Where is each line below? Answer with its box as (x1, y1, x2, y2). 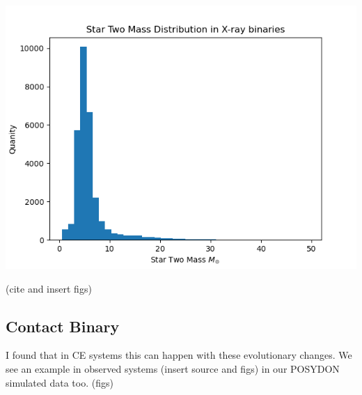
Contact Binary (6, 315, 120, 336)
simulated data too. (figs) (6, 375, 113, 389)
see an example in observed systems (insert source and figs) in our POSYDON (6, 361, 340, 375)
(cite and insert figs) (6, 281, 92, 295)
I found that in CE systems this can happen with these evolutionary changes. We (6, 348, 352, 362)
